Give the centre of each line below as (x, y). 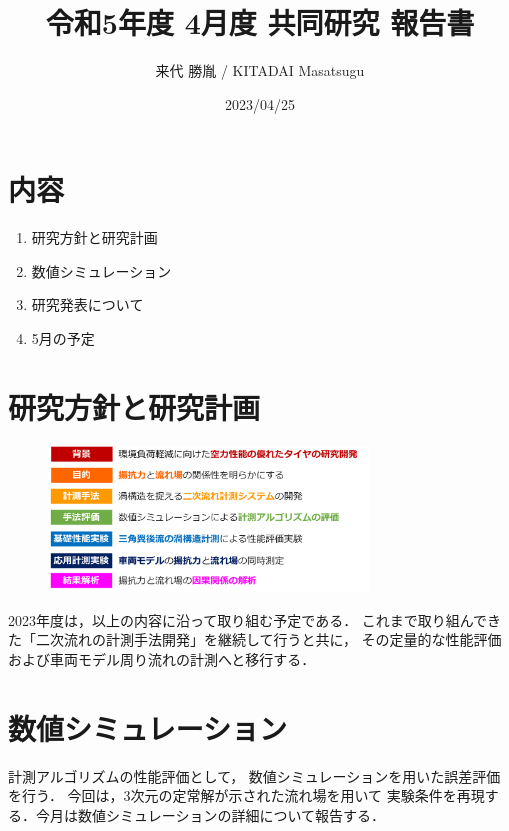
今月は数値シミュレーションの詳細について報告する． (210, 814)
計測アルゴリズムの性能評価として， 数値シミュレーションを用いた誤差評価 (254, 775)
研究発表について (87, 304)
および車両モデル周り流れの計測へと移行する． (162, 659)
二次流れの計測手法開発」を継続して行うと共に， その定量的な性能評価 (268, 639)
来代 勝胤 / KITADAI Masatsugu (260, 70)
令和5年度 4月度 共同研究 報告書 (260, 22)
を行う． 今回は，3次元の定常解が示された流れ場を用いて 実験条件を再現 (246, 795)
